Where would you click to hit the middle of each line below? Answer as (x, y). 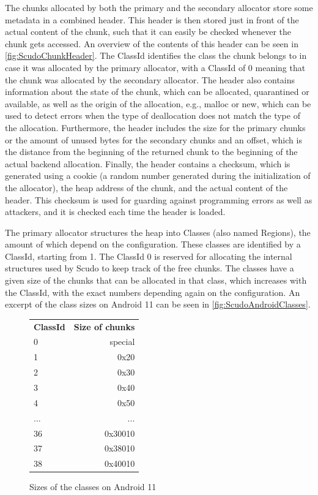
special (122, 342)
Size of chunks (104, 326)
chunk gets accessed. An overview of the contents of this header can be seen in (152, 43)
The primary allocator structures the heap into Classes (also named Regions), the (158, 232)
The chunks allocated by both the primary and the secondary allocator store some (159, 7)
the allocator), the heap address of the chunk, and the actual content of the (146, 187)
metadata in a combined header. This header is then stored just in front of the (152, 19)
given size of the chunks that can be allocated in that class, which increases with (156, 280)
